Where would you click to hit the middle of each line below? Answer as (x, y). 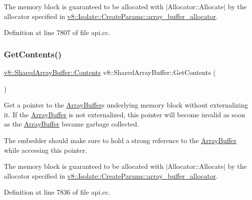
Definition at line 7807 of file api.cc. (57, 32)
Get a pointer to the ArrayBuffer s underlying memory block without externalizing (126, 105)
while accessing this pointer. (46, 150)
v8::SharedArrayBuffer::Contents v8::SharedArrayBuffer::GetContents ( (110, 72)
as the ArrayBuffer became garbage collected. (72, 124)
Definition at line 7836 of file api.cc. (57, 192)
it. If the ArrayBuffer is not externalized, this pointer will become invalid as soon (125, 114)
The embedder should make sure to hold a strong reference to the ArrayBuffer (120, 140)
